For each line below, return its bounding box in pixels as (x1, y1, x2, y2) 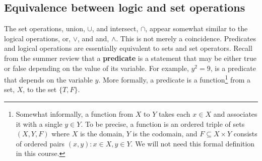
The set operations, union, (4, 23, 85, 34)
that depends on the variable (4, 74, 93, 85)
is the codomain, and (133, 128, 198, 139)
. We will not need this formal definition (130, 138, 255, 148)
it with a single (16, 118, 62, 129)
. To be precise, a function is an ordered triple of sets (81, 118, 245, 129)
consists (233, 128, 257, 139)
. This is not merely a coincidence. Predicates (116, 33, 256, 43)
